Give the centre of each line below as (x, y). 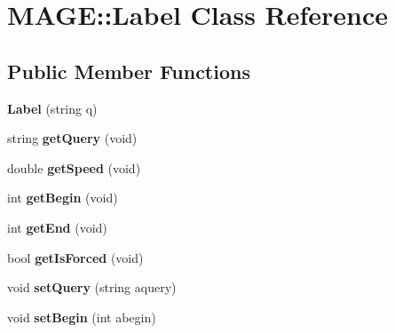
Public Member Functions (129, 71)
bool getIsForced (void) (75, 257)
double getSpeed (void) (74, 167)
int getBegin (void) (63, 198)
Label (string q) (52, 108)
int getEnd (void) (57, 227)
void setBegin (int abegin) (82, 317)
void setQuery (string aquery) (92, 287)
